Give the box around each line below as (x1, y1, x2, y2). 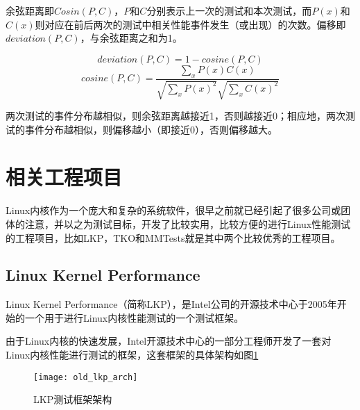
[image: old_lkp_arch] (33, 372, 138, 382)
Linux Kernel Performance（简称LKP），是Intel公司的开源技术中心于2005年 (6, 297, 337, 311)
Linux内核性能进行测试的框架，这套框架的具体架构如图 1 (6, 347, 259, 362)
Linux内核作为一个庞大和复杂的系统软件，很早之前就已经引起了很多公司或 (6, 203, 341, 218)
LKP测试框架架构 (33, 392, 112, 407)
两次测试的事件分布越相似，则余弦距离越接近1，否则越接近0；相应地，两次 (6, 108, 345, 122)
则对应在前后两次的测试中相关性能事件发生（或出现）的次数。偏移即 (35, 17, 346, 31)
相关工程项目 (6, 163, 123, 191)
